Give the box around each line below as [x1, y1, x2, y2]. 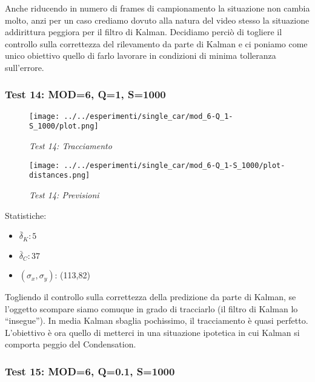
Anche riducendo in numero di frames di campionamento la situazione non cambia [5, 2, 310, 14]
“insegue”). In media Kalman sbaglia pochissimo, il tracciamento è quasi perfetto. [5, 314, 308, 327]
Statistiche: [5, 209, 47, 221]
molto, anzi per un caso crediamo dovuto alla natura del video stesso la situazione [5, 13, 310, 26]
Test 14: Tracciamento [29, 139, 112, 152]
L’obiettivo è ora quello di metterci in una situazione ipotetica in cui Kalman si [5, 326, 300, 338]
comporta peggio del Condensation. [5, 338, 136, 350]
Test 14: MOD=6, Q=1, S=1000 [5, 87, 166, 102]
